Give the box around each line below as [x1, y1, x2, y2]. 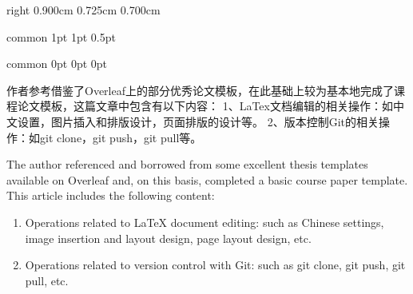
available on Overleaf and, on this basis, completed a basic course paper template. [6, 171, 408, 188]
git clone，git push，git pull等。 [39, 129, 202, 145]
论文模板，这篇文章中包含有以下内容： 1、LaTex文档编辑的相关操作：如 [17, 97, 393, 114]
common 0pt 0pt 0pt [6, 55, 108, 72]
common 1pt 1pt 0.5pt [6, 28, 116, 45]
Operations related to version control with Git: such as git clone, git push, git [25, 256, 406, 273]
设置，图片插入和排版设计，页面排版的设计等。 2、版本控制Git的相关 [17, 113, 379, 129]
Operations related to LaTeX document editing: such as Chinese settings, [25, 213, 384, 230]
